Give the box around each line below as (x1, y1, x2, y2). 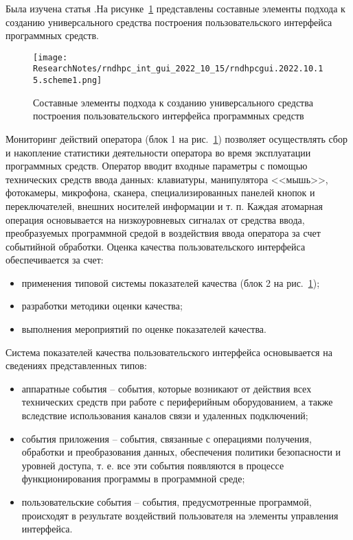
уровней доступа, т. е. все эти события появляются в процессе (21, 458, 284, 472)
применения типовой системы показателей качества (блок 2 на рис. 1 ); (21, 275, 320, 290)
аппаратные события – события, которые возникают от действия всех (21, 381, 312, 395)
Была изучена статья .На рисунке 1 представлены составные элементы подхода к (5, 1, 345, 15)
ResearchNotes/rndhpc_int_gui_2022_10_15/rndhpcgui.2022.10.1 (33, 64, 323, 74)
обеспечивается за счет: (5, 253, 104, 267)
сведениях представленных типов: (5, 358, 147, 373)
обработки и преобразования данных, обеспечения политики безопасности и (21, 445, 341, 459)
